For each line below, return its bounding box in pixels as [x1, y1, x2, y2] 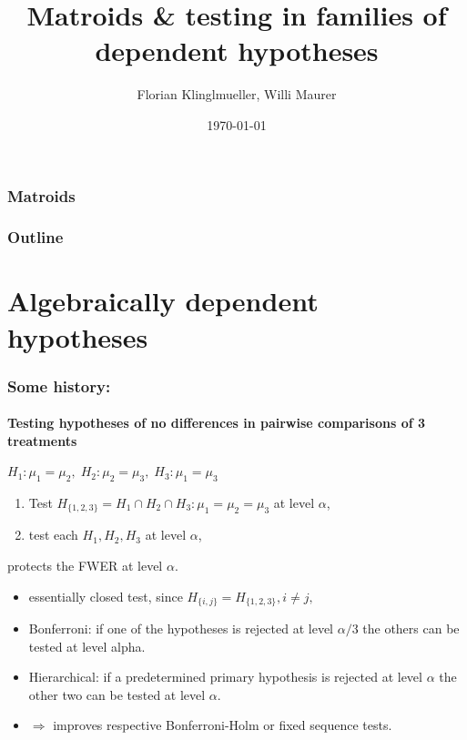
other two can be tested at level [28, 684, 206, 704]
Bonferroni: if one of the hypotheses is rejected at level [28, 618, 333, 637]
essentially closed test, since [28, 586, 183, 605]
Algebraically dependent [7, 282, 319, 319]
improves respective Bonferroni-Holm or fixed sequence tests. [53, 715, 392, 735]
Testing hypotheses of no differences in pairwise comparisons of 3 [7, 413, 426, 432]
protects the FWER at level [7, 555, 163, 574]
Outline [7, 226, 64, 248]
